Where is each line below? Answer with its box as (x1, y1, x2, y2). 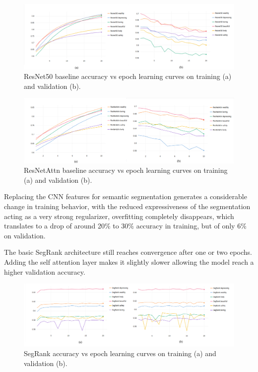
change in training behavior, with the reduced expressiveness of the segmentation (4, 201, 251, 212)
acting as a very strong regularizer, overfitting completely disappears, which (4, 211, 234, 221)
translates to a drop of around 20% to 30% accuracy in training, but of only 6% (4, 221, 247, 231)
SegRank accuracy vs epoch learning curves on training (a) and (24, 348, 216, 359)
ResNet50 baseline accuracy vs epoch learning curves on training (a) (24, 71, 232, 81)
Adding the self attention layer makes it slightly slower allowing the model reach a (4, 257, 254, 267)
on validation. (4, 230, 46, 240)
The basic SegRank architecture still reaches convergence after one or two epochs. (4, 247, 252, 257)
